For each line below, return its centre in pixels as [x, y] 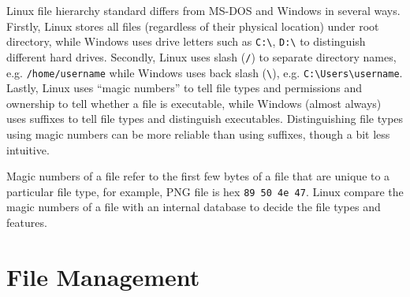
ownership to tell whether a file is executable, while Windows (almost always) [194, 103]
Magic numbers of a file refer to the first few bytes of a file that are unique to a [198, 176]
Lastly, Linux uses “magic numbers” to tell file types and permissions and [184, 88]
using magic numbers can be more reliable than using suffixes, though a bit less [198, 134]
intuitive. [28, 149]
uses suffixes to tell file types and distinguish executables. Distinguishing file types [205, 119]
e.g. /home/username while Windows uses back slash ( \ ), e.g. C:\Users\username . [205, 72]
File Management [103, 276]
